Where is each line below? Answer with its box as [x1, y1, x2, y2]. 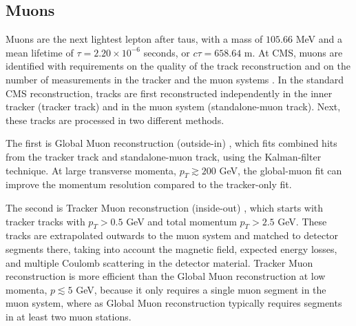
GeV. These [278, 214, 327, 228]
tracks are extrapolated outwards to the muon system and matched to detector [6, 228, 339, 243]
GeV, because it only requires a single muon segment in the [76, 282, 326, 296]
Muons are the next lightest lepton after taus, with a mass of [6, 32, 263, 46]
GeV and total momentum [126, 214, 237, 228]
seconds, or [143, 45, 190, 59]
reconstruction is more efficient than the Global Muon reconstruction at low [6, 269, 326, 283]
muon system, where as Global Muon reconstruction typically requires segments [6, 296, 342, 310]
